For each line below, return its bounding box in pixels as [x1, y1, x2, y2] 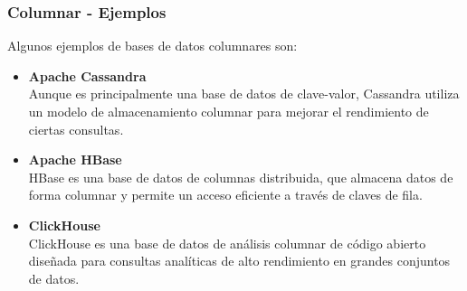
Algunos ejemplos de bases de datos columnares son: [7, 36, 298, 55]
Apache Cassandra [28, 66, 147, 85]
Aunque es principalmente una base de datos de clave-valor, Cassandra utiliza [28, 84, 460, 103]
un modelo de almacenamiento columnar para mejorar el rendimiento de [28, 102, 429, 120]
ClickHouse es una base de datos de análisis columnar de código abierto [28, 233, 426, 252]
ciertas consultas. [28, 119, 124, 138]
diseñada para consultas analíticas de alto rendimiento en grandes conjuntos [28, 251, 451, 270]
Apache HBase [28, 150, 122, 169]
